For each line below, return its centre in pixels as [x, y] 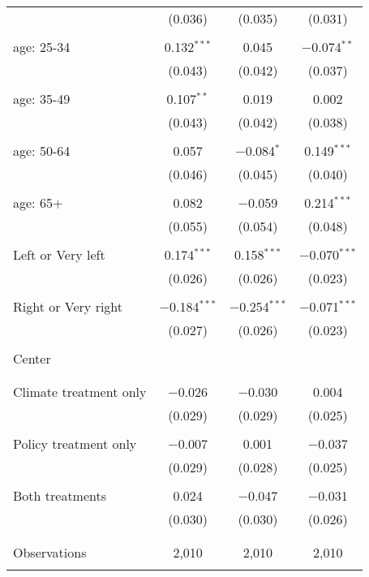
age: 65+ [38, 202]
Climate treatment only [80, 392]
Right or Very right [68, 306]
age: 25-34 [42, 47]
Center [32, 358]
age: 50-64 [42, 151]
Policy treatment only [75, 444]
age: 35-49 [42, 99]
